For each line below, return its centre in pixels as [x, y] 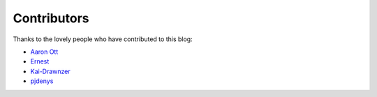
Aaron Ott [44, 52]
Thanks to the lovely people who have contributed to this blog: [103, 39]
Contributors [51, 18]
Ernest [40, 61]
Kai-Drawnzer [51, 71]
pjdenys [42, 81]
